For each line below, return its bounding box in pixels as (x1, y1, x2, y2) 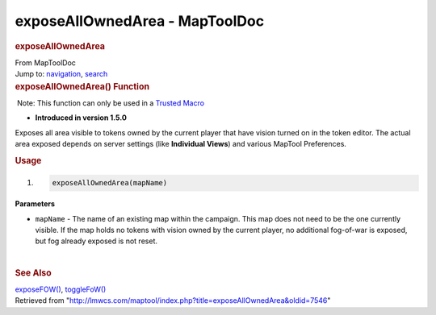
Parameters (15, 199, 56, 209)
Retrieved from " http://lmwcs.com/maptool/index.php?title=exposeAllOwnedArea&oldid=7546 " (15, 296, 331, 305)
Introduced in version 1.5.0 (35, 113, 127, 122)
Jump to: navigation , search (15, 69, 108, 79)
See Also (15, 267, 52, 278)
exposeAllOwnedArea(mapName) (52, 178, 168, 188)
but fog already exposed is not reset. (35, 236, 157, 246)
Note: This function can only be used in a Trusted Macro (16, 97, 205, 108)
